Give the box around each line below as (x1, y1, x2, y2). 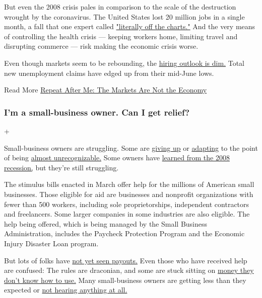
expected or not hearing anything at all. (4, 284, 127, 295)
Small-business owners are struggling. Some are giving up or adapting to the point (4, 142, 258, 153)
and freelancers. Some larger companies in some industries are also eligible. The (4, 209, 250, 219)
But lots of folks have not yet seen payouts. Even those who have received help (4, 255, 247, 265)
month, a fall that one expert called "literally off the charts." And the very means (4, 21, 255, 32)
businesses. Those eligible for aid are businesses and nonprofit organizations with (4, 188, 253, 199)
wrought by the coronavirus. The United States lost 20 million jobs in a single (4, 11, 245, 22)
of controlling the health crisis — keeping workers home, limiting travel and (4, 31, 238, 41)
